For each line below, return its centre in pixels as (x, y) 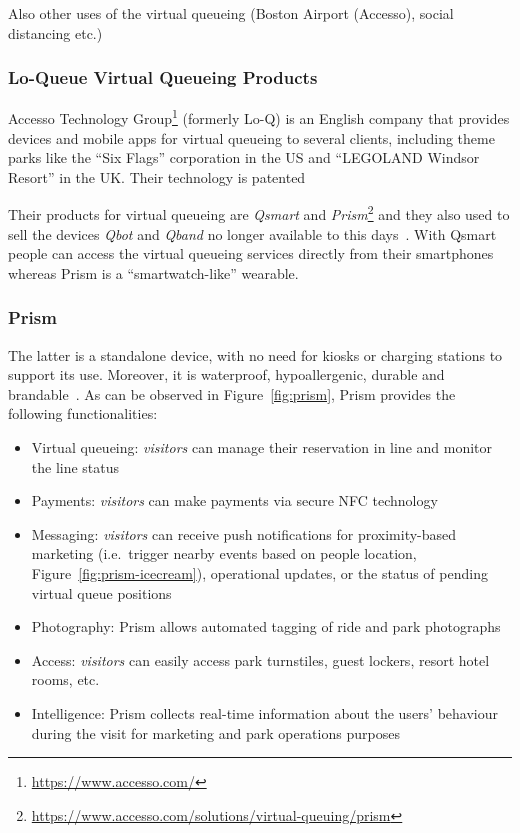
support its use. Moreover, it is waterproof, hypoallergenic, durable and (226, 374)
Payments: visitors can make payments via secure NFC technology (234, 500)
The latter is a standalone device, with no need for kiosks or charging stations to (255, 354)
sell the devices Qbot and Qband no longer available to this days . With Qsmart (252, 233)
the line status (75, 466)
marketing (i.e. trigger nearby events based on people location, (224, 553)
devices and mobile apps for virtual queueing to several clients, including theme (251, 137)
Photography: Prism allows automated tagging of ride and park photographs (266, 626)
